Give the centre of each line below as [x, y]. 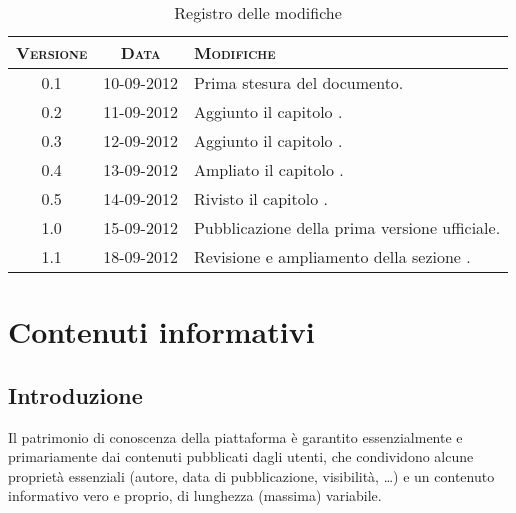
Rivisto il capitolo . [261, 198]
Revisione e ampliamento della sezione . [332, 256]
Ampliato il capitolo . [268, 169]
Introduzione [75, 394]
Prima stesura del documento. [298, 82]
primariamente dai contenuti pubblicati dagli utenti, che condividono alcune [241, 456]
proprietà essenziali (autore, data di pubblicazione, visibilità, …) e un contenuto [251, 475]
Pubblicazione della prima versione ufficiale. [347, 227]
